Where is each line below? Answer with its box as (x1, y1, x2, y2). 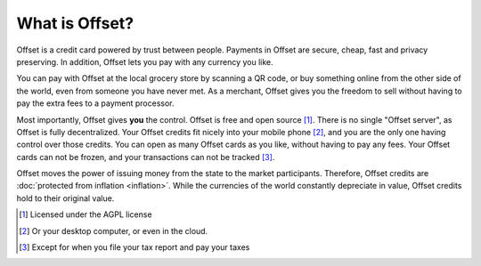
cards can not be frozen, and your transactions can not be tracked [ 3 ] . (16, 151, 275, 162)
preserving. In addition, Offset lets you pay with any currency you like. (16, 56, 273, 67)
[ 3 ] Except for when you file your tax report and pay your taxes (19, 242, 250, 253)
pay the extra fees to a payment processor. (16, 98, 175, 109)
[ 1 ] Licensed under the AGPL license (19, 209, 152, 220)
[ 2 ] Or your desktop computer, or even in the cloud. (19, 225, 208, 236)
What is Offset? (16, 13, 134, 33)
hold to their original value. (16, 192, 115, 204)
